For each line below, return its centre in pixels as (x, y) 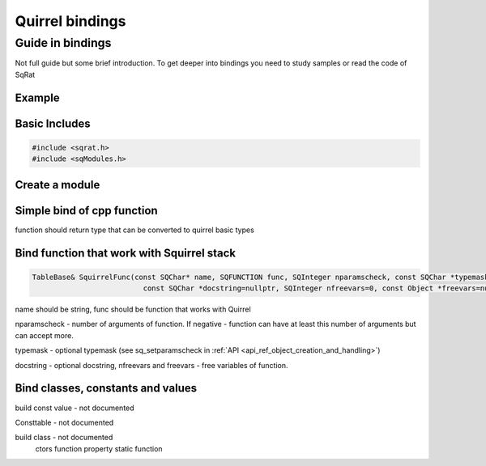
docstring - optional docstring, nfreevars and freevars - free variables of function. (151, 365)
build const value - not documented (75, 408)
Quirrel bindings (70, 21)
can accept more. (45, 335)
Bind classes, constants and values (106, 388)
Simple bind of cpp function (86, 210)
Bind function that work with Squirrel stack (126, 253)
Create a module (58, 185)
